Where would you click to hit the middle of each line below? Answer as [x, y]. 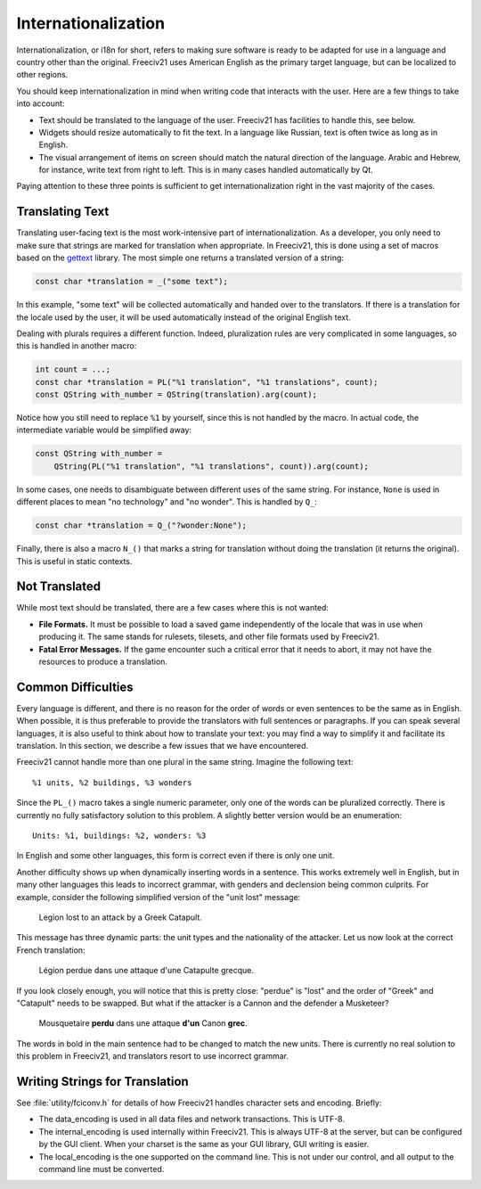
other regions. [42, 75]
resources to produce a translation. [103, 661]
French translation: [51, 950]
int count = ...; [73, 369]
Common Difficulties [75, 687]
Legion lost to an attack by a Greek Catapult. [120, 917]
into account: [41, 103]
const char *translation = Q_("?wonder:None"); [141, 525]
